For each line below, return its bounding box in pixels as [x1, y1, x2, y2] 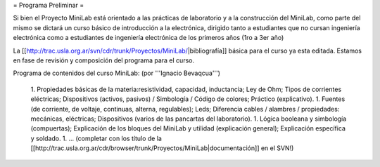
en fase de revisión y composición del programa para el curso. [13, 56, 195, 65]
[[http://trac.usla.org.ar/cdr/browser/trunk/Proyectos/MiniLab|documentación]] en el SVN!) [30, 144, 294, 152]
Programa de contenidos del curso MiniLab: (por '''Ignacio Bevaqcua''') [13, 69, 221, 77]
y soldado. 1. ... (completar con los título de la [30, 134, 162, 142]
